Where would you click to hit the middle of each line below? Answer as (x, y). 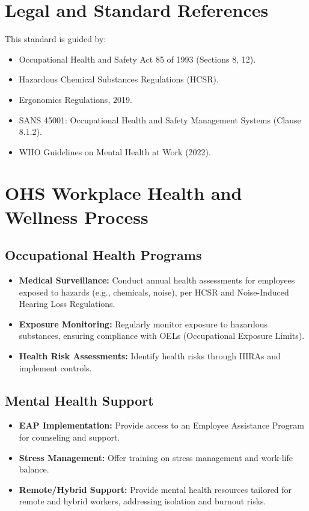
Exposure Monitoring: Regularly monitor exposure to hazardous (143, 324)
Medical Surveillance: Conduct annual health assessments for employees (157, 280)
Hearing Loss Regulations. (67, 304)
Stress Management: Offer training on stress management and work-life (156, 457)
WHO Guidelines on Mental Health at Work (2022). (115, 151)
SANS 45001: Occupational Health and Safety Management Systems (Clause (160, 119)
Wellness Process (77, 216)
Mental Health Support (79, 400)
